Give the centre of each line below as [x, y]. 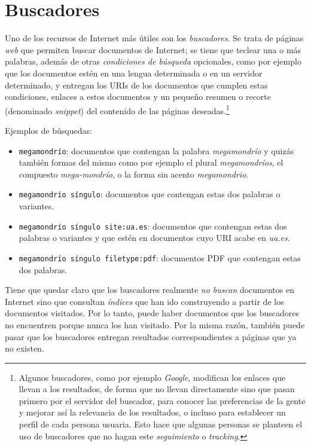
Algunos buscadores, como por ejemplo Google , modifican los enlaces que [152, 377]
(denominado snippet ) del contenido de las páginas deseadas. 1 [117, 109]
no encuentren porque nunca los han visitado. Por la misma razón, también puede [155, 324]
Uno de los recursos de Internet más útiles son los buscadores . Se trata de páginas [154, 38]
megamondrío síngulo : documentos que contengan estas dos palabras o [150, 194]
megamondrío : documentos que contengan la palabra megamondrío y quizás [156, 150]
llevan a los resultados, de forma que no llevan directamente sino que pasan [157, 389]
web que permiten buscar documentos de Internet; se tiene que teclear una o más [153, 49]
